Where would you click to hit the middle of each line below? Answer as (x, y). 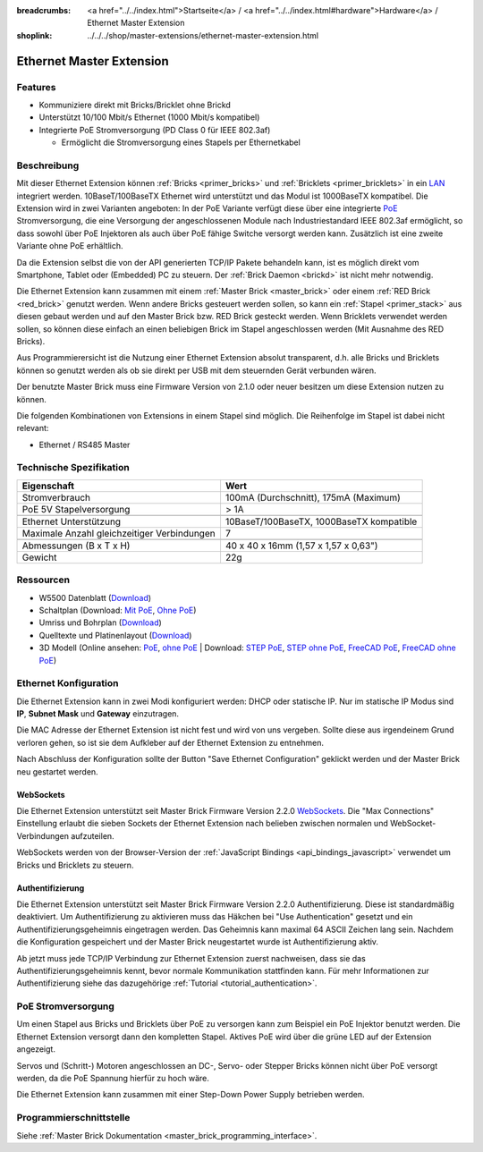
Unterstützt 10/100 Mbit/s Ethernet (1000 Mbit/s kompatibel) (149, 117)
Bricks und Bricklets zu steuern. (75, 865)
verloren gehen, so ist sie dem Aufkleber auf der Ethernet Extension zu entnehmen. (170, 742)
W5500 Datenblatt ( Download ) (95, 597)
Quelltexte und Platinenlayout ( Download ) (115, 635)
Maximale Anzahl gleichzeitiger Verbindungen (119, 533)
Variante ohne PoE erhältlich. (70, 246)
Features (36, 87)
